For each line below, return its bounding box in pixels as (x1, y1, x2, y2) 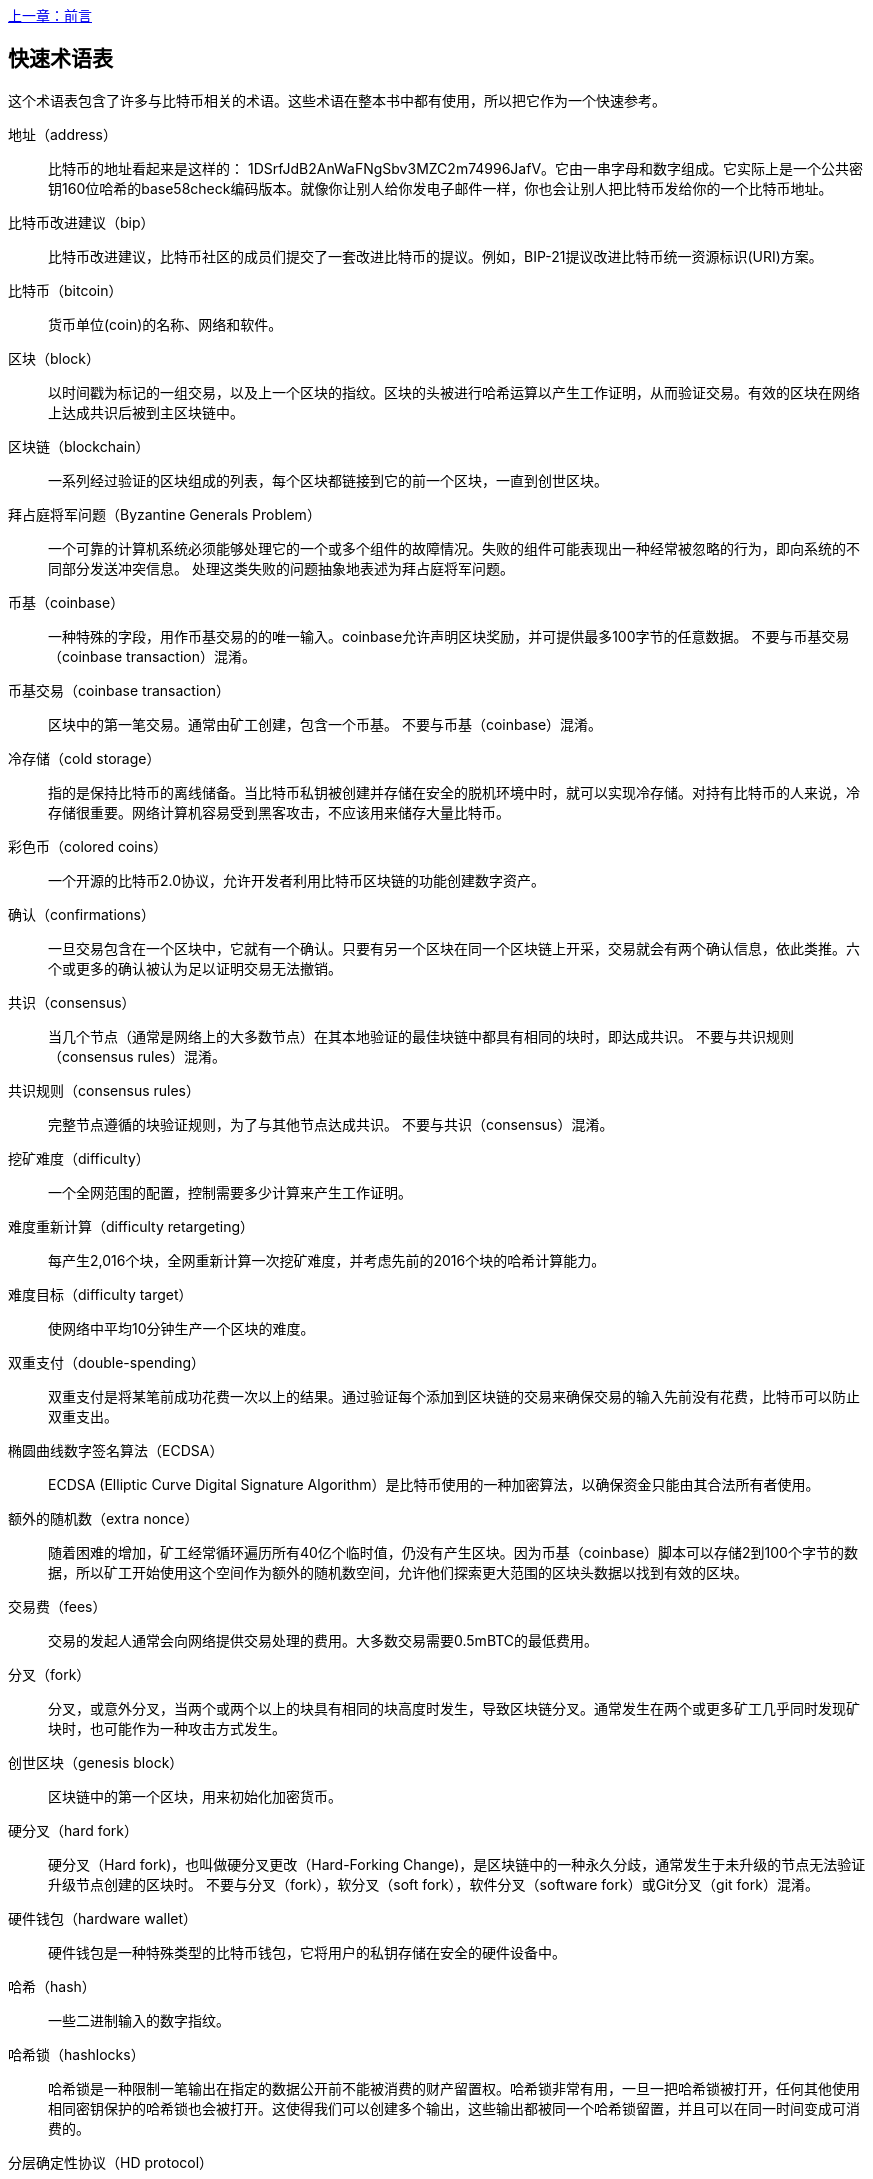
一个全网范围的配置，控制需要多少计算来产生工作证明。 (48, 1183, 412, 1201)
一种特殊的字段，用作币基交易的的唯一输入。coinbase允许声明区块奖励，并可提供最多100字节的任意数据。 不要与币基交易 (48, 627, 850, 645)
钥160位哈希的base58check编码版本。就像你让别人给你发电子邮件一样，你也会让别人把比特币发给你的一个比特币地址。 (48, 179, 833, 197)
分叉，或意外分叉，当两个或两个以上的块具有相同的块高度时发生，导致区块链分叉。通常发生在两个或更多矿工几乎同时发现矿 (48, 1699, 860, 1717)
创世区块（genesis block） (8, 1753, 184, 1771)
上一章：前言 (8, 7, 92, 24)
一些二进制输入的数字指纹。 (48, 2011, 230, 2029)
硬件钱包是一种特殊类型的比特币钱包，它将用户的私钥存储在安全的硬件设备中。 (48, 1943, 566, 1961)
